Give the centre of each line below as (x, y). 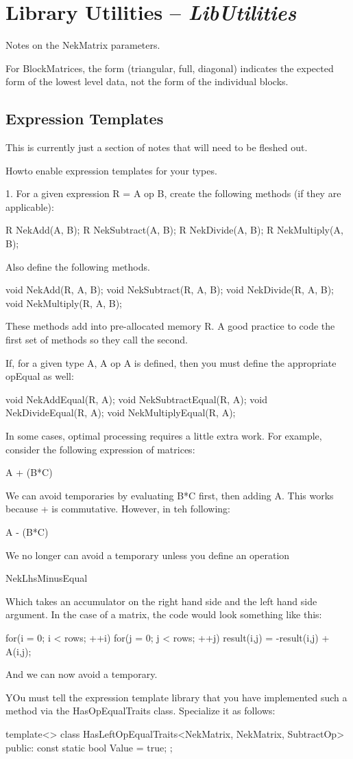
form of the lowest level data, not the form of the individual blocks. (147, 81)
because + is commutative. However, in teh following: (118, 509)
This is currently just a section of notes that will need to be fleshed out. (157, 147)
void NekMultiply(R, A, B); (64, 303)
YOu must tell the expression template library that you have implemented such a (176, 697)
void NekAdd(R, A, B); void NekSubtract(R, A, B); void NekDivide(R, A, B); (170, 290)
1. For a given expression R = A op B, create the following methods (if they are (173, 193)
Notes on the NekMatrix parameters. (83, 45)
